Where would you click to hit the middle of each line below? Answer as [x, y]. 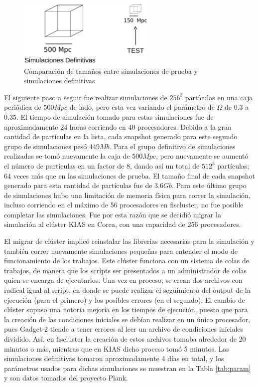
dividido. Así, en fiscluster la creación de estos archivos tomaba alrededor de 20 [125, 339]
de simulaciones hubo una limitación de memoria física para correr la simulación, [127, 195]
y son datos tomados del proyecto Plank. [66, 378]
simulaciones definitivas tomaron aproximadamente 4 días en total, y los [114, 358]
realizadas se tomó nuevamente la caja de [67, 156]
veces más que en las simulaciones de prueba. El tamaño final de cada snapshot [134, 175]
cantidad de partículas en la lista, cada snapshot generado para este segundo [121, 136]
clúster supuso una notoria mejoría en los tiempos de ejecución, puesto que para [126, 309]
